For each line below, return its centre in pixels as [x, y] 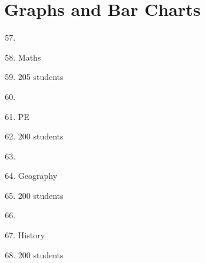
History [32, 235]
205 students [41, 77]
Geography [38, 176]
